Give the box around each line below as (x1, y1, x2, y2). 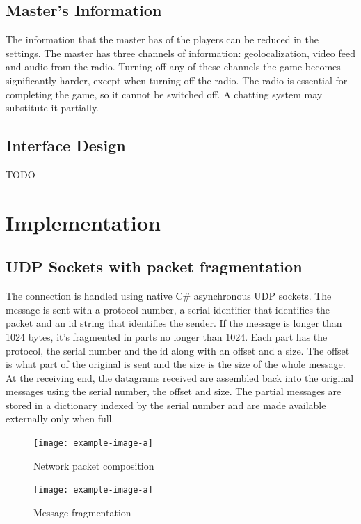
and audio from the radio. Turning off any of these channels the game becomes (6, 59, 341, 74)
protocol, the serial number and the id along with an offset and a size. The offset (6, 343, 350, 357)
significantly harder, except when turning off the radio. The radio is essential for (6, 72, 348, 87)
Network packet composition (33, 458, 154, 472)
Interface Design (6, 134, 126, 156)
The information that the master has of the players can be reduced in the (6, 32, 319, 47)
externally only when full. (6, 411, 115, 426)
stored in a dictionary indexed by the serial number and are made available (6, 397, 326, 412)
